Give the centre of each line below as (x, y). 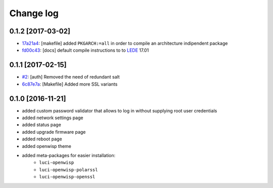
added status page (42, 125)
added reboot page (42, 139)
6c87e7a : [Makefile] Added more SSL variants (70, 84)
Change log (34, 13)
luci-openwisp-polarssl (69, 170)
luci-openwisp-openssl (67, 177)
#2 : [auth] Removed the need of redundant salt (71, 77)
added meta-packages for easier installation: (69, 155)
